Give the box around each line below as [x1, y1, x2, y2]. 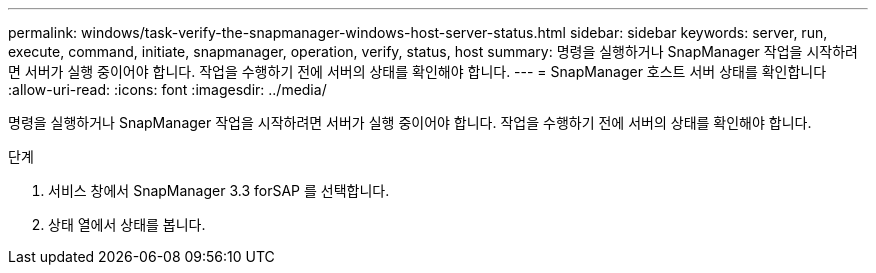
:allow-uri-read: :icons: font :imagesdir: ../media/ [8, 81, 327, 98]
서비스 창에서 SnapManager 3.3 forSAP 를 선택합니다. [48, 182, 390, 199]
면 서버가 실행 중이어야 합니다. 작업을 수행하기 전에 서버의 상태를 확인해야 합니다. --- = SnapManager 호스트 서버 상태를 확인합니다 [8, 63, 827, 80]
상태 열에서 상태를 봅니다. [48, 216, 206, 233]
